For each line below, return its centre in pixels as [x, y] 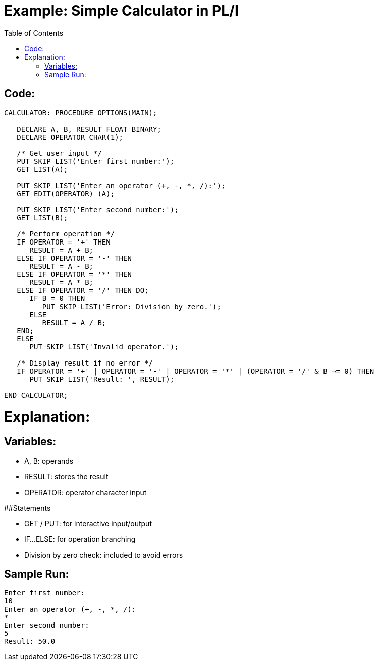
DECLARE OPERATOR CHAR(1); [70, 137]
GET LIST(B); [42, 218]
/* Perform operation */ [66, 234]
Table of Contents [34, 33]
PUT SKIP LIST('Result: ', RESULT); [102, 379]
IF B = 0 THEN [57, 298]
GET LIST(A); [42, 169]
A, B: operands [49, 461]
